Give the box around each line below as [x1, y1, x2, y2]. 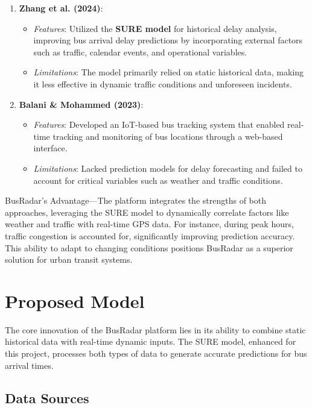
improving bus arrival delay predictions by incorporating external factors [33, 34, 303, 46]
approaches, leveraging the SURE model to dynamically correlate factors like [5, 206, 289, 218]
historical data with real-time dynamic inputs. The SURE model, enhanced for [5, 335, 296, 348]
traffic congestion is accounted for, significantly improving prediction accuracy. [5, 229, 295, 242]
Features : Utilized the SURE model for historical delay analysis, [33, 22, 277, 34]
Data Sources [5, 388, 89, 407]
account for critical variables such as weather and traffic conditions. [33, 174, 283, 186]
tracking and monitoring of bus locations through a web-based [53, 130, 283, 142]
